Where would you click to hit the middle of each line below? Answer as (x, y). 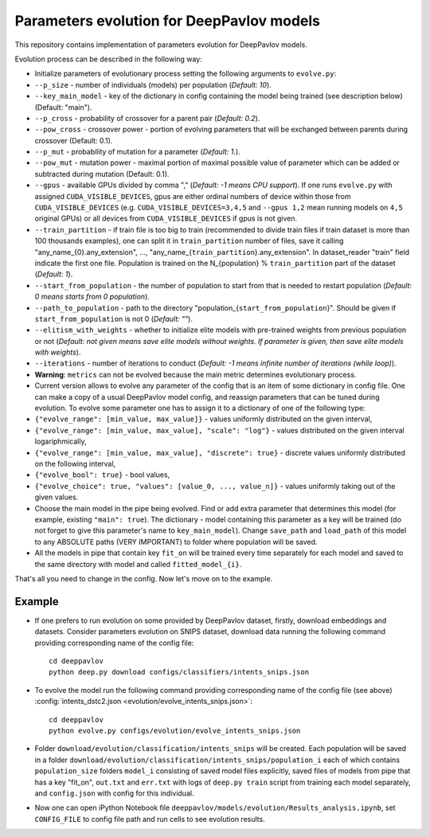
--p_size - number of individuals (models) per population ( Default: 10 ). (153, 84)
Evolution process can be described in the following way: (108, 59)
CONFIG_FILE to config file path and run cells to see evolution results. (150, 819)
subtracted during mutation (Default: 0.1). (102, 174)
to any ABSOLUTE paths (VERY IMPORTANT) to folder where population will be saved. (176, 542)
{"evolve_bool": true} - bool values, (102, 475)
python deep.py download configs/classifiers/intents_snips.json (179, 672)
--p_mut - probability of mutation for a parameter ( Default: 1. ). (137, 152)
